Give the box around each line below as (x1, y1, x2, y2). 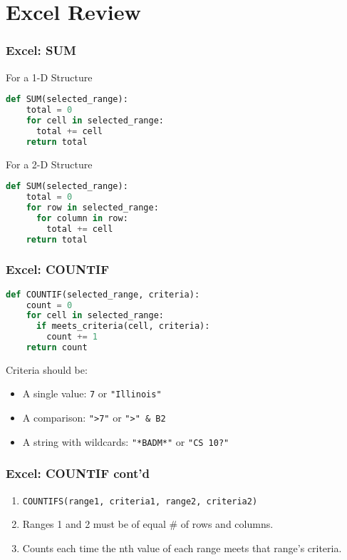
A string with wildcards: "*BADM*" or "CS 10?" (22, 434, 229, 449)
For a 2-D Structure (6, 156, 93, 171)
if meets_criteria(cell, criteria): (36, 321, 210, 332)
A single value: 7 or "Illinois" (22, 386, 162, 401)
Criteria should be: (6, 362, 88, 377)
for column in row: (36, 213, 128, 223)
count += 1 (46, 332, 98, 342)
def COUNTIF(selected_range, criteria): (6, 289, 200, 300)
